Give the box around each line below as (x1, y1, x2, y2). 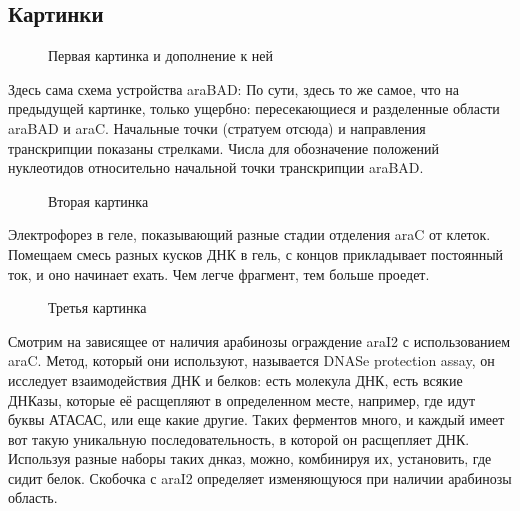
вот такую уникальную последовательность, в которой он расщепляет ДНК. (8, 428, 470, 449)
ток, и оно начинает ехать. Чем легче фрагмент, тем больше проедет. (8, 263, 430, 284)
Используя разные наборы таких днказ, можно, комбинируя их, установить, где (8, 448, 492, 469)
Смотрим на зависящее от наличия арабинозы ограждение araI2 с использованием (8, 330, 511, 351)
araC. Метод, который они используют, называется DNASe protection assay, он (8, 350, 495, 371)
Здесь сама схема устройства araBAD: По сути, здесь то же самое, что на (8, 78, 460, 99)
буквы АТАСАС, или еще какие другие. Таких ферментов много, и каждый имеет (8, 409, 505, 430)
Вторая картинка (48, 190, 149, 211)
